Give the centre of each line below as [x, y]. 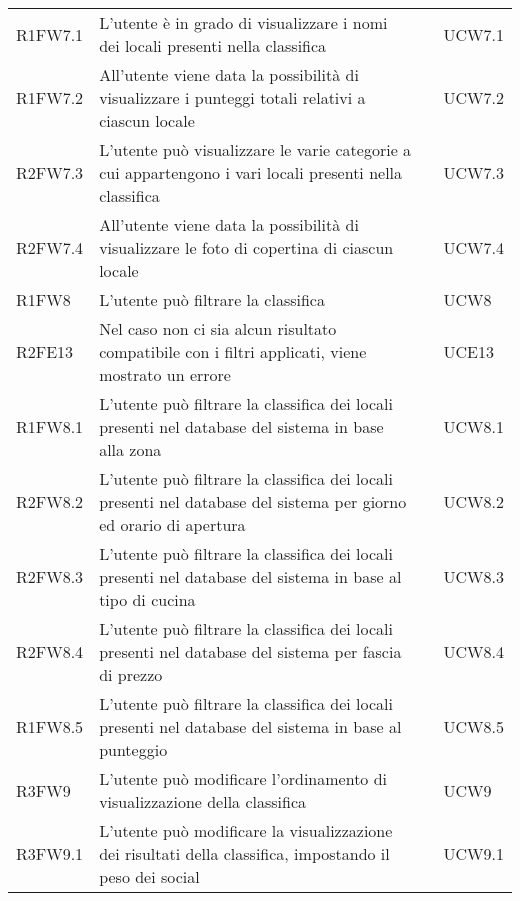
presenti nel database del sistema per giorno [253, 501]
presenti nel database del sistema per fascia [250, 651]
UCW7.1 [473, 34]
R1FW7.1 [50, 34]
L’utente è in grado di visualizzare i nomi [243, 22]
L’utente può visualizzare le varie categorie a [255, 149]
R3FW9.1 [50, 853]
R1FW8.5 [50, 726]
